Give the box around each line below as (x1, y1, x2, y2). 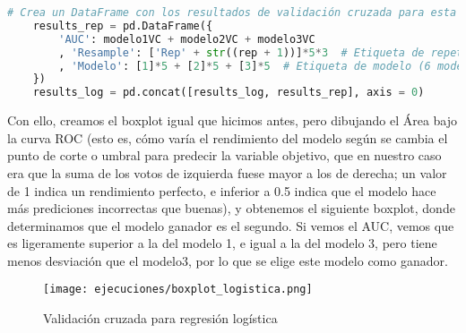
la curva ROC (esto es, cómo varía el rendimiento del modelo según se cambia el (7, 128, 448, 147)
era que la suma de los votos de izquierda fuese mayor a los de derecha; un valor (7, 163, 447, 182)
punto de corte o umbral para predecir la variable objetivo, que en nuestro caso (7, 146, 442, 165)
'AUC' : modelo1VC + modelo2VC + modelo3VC (58, 32, 315, 46)
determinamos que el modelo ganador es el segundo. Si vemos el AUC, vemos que (7, 216, 454, 235)
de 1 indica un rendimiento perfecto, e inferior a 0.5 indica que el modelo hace (7, 181, 436, 200)
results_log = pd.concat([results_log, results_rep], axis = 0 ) (32, 86, 425, 99)
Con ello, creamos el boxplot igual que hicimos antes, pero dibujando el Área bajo (7, 111, 458, 130)
